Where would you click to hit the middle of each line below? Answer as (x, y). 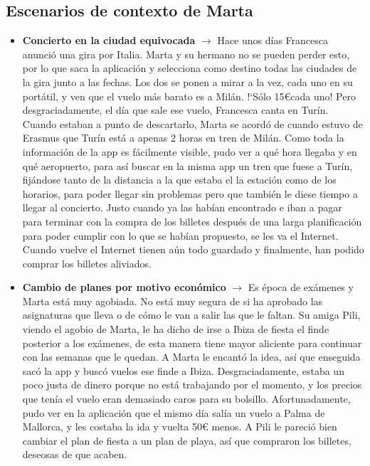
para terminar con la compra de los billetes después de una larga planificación (192, 221)
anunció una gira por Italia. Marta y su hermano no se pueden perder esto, (186, 54)
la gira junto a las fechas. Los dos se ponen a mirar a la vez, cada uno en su (187, 81)
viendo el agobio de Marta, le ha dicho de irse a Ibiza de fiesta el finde (176, 329)
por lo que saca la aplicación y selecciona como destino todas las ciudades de (190, 68)
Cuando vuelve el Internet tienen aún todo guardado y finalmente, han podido (193, 249)
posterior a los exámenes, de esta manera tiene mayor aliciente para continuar (192, 343)
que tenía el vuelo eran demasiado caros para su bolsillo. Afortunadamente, (186, 399)
